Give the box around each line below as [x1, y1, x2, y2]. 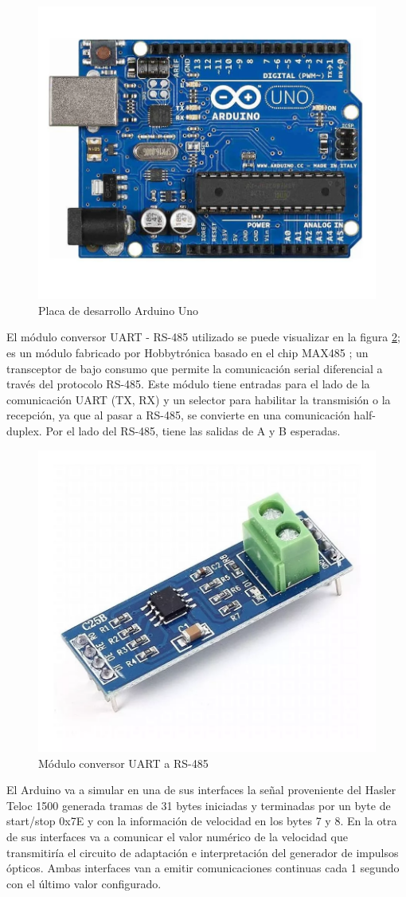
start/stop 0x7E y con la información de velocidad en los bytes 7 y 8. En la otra [6, 812, 397, 829]
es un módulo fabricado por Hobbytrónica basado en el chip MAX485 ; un [6, 344, 369, 361]
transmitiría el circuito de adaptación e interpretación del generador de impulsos [6, 844, 399, 860]
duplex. [6, 423, 42, 439]
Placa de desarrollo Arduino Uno [38, 301, 199, 318]
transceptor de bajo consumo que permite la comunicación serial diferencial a [6, 360, 383, 376]
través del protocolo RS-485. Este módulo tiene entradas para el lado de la [6, 376, 370, 392]
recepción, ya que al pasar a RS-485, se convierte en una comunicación [6, 407, 350, 423]
